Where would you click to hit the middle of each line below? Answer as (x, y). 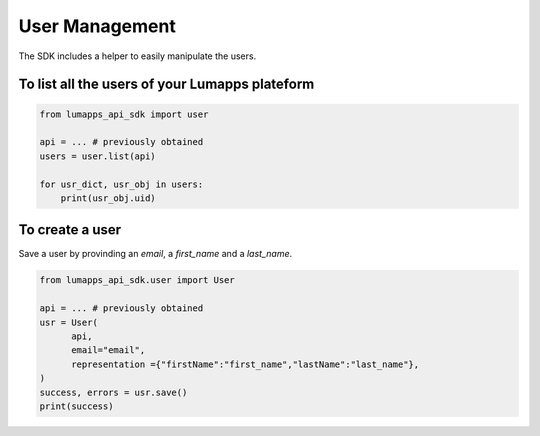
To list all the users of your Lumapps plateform (166, 84)
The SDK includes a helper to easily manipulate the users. (137, 56)
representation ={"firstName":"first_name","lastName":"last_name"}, (245, 364)
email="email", (108, 350)
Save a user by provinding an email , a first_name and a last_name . (155, 254)
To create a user (70, 230)
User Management (97, 26)
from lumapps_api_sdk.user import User (137, 280)
